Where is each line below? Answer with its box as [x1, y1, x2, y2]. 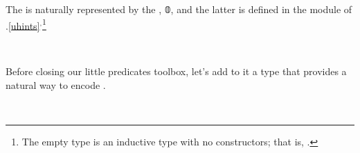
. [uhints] [6, 18, 40, 32]
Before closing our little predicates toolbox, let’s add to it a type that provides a [6, 64, 347, 79]
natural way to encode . [6, 78, 106, 92]
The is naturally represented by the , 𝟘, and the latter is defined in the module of [6, 2, 352, 16]
